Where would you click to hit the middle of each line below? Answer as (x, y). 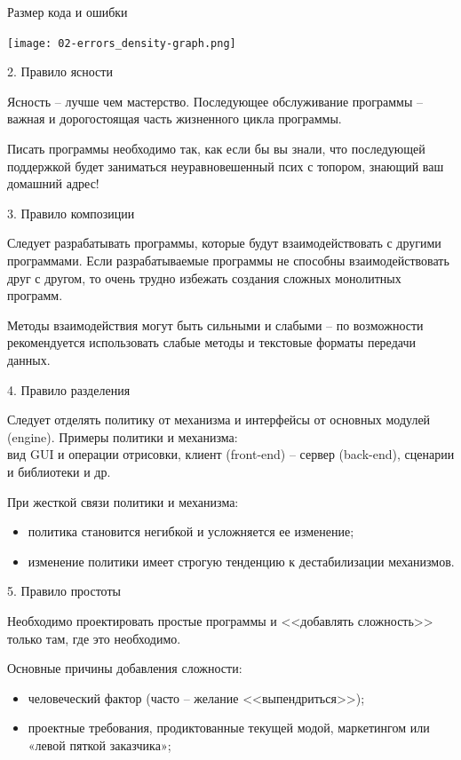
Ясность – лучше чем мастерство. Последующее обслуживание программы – (215, 101)
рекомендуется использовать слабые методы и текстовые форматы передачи (211, 342)
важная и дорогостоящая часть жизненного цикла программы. (175, 119)
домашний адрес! (53, 183)
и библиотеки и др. (59, 471)
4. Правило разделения (69, 389)
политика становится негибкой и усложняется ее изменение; (191, 531)
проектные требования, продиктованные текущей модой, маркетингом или (229, 728)
